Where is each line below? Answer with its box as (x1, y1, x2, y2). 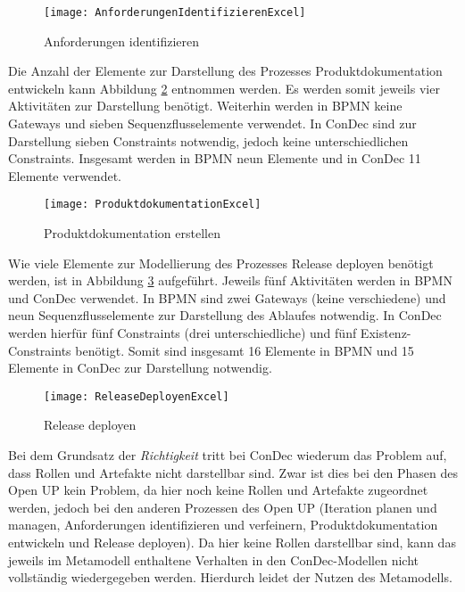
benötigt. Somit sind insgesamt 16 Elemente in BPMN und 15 (75, 341, 414, 359)
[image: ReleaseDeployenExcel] (44, 390, 229, 403)
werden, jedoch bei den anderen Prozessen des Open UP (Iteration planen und (8, 497, 437, 516)
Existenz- (360, 324, 411, 342)
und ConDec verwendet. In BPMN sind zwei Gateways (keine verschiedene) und (8, 288, 446, 307)
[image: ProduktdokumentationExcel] (44, 198, 262, 211)
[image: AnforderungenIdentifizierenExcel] (44, 6, 306, 19)
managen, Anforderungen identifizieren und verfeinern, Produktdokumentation (8, 515, 438, 534)
